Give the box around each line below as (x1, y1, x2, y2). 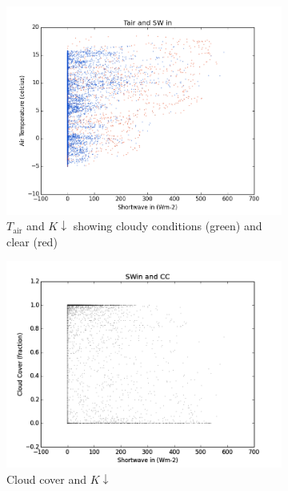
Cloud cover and (6, 470, 86, 487)
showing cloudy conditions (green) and (73, 217, 262, 234)
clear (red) (6, 233, 58, 250)
